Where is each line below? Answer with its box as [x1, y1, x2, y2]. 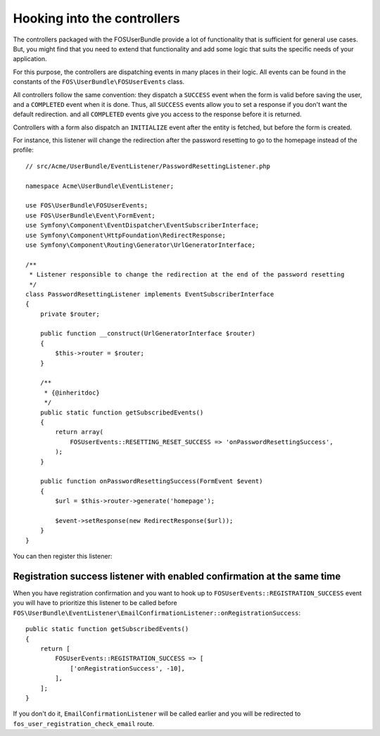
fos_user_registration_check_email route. [13, 719, 155, 728]
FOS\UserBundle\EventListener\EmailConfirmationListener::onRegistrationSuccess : [13, 609, 301, 617]
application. [13, 55, 47, 63]
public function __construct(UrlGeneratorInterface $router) [39, 329, 256, 338]
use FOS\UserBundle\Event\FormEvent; [25, 211, 156, 220]
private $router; [39, 310, 100, 318]
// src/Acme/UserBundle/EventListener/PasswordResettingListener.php [25, 162, 271, 170]
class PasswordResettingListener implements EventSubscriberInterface [25, 290, 274, 298]
